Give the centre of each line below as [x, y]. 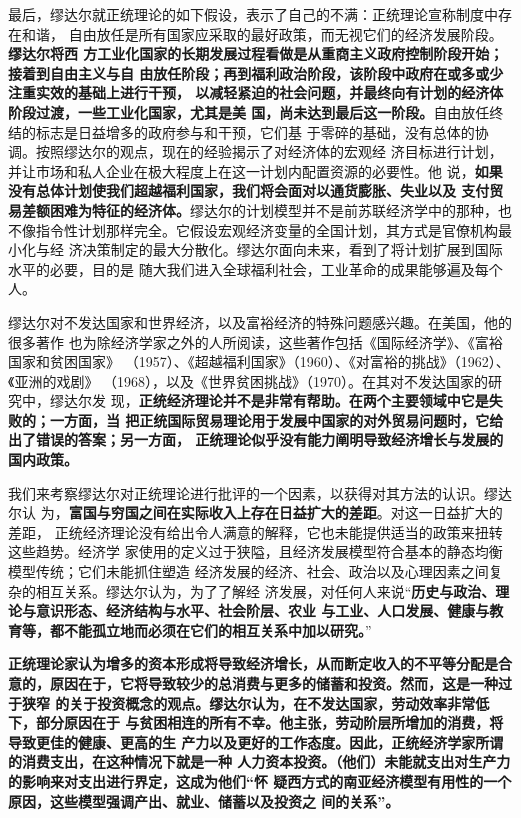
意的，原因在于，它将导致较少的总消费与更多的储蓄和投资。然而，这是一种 [253, 683]
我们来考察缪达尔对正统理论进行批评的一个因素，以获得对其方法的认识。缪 [253, 492]
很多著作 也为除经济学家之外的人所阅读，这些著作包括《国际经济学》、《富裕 [255, 341]
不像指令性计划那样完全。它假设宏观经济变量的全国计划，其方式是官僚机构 [253, 229]
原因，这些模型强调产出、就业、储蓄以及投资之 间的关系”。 [204, 800]
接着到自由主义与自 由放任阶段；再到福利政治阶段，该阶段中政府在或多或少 [256, 72]
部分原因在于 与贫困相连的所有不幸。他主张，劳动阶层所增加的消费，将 [269, 722]
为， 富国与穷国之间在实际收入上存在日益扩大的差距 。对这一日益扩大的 [271, 512]
